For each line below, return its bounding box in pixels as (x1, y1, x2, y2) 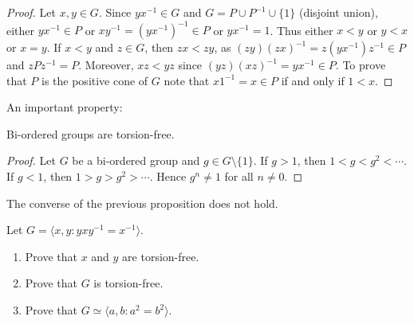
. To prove (335, 57, 386, 73)
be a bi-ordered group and (72, 152, 200, 169)
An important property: (6, 99, 123, 115)
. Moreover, (78, 57, 134, 73)
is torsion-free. (93, 275, 164, 291)
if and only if (281, 72, 345, 88)
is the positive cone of (41, 72, 148, 88)
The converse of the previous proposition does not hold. (6, 194, 278, 211)
